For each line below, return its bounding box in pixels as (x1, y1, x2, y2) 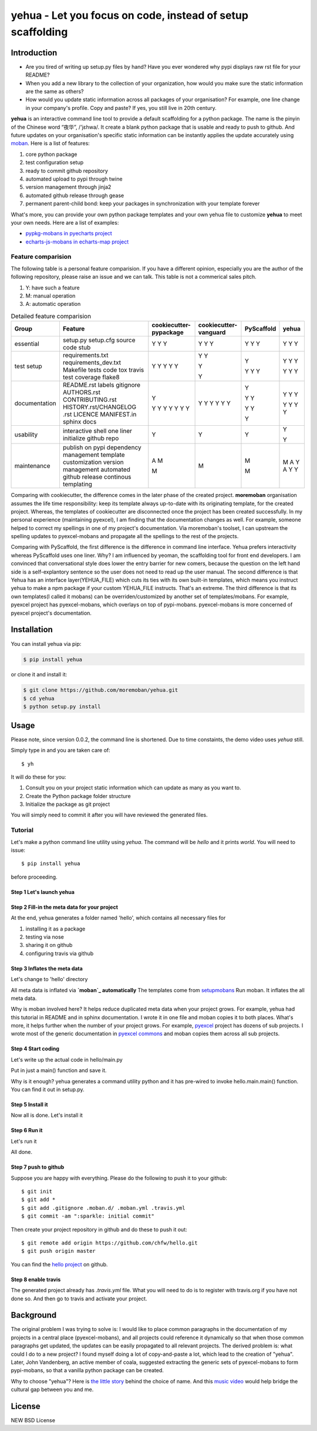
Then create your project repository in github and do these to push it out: (11, 1226, 187, 1233)
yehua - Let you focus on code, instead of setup (11, 9, 249, 22)
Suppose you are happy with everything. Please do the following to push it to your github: (11, 1174, 227, 1182)
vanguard (198, 328, 226, 336)
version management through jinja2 (25, 184, 112, 191)
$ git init (21, 1188, 53, 1195)
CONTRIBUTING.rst (62, 396, 117, 404)
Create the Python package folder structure (25, 792, 131, 799)
